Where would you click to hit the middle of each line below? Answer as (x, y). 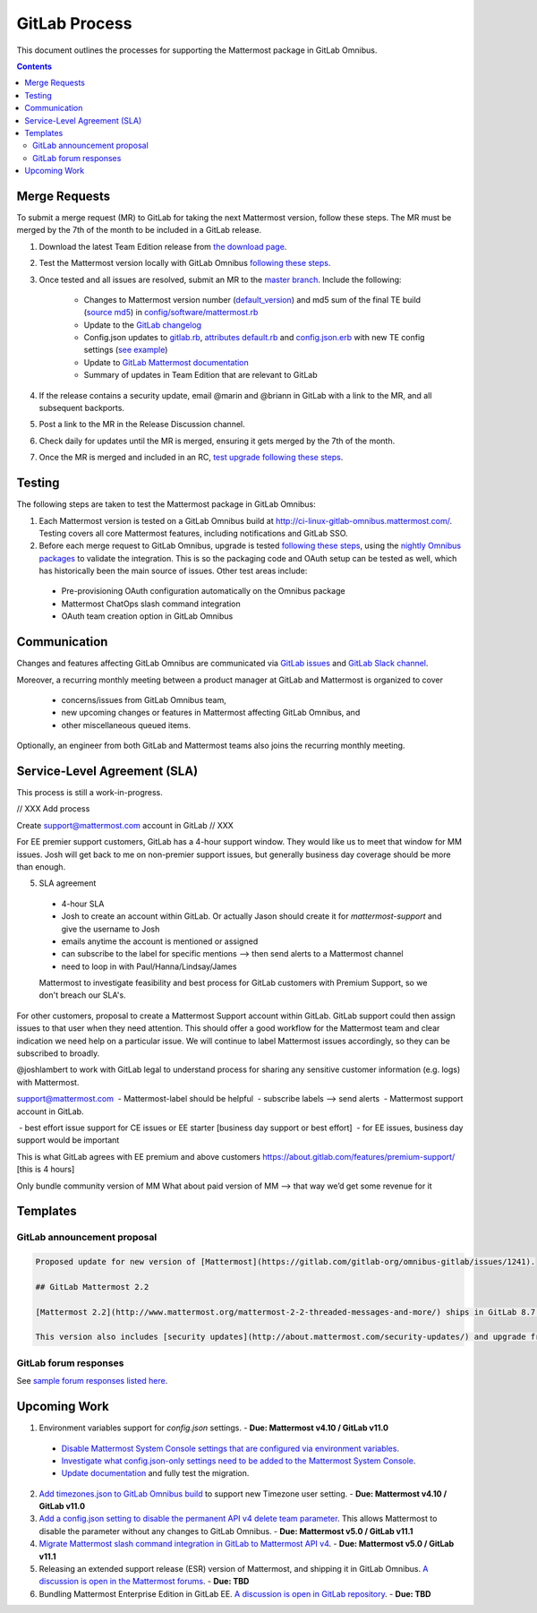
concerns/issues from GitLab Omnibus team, (144, 699)
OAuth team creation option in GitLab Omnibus (147, 616)
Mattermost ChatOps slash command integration (151, 604)
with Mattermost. (48, 1082)
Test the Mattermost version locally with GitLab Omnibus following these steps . (185, 263)
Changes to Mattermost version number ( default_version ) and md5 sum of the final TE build (252, 299)
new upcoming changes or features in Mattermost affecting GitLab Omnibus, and (211, 713)
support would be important (68, 1140)
